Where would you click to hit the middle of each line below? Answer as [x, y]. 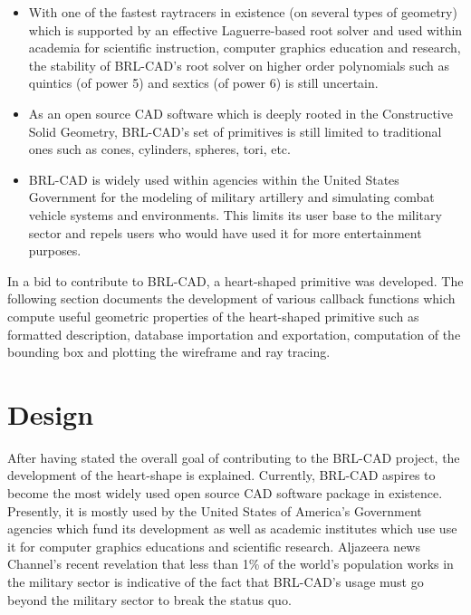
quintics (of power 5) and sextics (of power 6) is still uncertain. [203, 83]
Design [51, 413]
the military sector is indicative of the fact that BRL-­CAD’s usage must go [216, 581]
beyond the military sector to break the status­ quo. [149, 599]
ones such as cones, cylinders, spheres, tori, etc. [159, 149]
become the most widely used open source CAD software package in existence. [225, 493]
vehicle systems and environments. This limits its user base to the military [235, 214]
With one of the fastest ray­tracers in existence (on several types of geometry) [243, 12]
